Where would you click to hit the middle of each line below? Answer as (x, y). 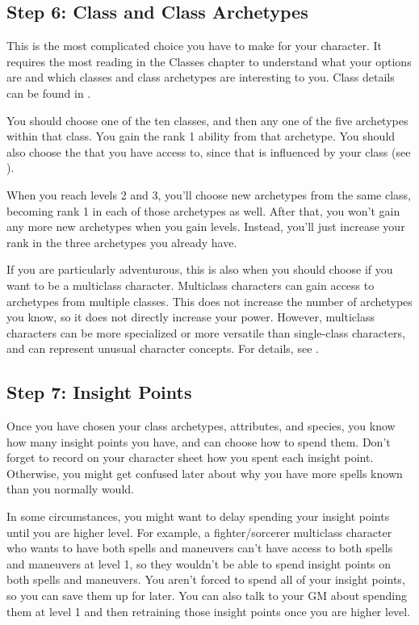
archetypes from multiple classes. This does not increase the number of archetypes (209, 301)
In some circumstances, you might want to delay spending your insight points (198, 516)
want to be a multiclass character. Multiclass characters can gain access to (191, 285)
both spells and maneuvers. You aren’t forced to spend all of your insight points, (206, 579)
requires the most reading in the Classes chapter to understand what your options (209, 61)
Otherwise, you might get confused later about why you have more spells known (205, 473)
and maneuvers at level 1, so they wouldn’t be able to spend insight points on (199, 563)
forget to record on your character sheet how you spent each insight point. (190, 457)
